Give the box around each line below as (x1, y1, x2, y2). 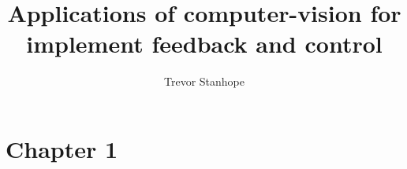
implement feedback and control (26, 28, 383, 60)
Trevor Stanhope (164, 73, 245, 90)
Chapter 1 (6, 132, 118, 164)
